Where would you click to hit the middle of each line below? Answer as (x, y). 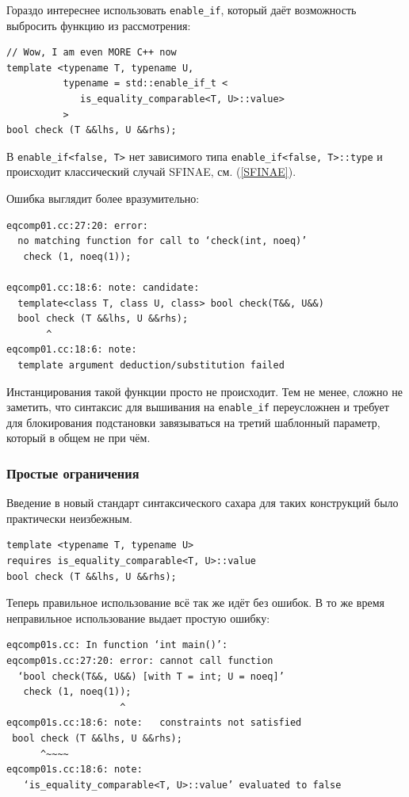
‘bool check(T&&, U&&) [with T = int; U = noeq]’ (151, 676)
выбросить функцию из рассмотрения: (99, 25)
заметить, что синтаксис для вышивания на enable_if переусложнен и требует (198, 407)
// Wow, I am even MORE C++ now (92, 53)
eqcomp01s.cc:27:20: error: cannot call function (140, 661)
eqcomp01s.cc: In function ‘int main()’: (117, 645)
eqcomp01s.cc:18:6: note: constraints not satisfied (154, 723)
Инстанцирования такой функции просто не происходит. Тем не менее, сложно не (204, 391)
